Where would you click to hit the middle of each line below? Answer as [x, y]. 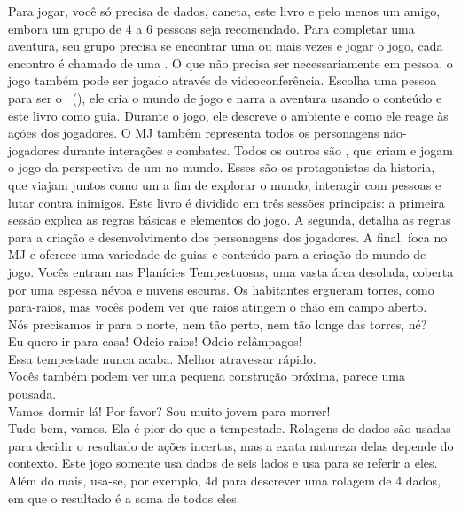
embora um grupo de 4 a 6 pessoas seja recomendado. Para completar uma [211, 28]
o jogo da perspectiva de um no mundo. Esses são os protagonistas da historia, [222, 167]
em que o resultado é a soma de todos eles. [124, 497]
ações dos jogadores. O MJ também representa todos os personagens [194, 133]
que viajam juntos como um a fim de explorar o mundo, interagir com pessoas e [225, 184]
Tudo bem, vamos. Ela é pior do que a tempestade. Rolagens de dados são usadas [230, 428]
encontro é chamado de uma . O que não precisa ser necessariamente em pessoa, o [230, 63]
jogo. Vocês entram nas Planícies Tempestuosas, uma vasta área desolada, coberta [231, 271]
